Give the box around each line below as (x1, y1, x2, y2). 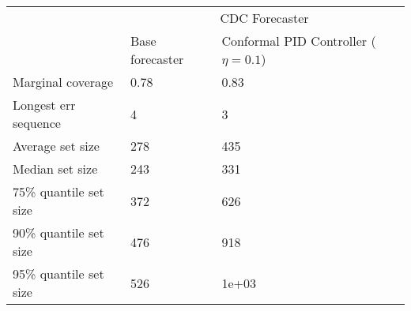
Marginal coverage (13, 73, 114, 91)
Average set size (13, 137, 100, 155)
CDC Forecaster (220, 9, 309, 27)
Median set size (13, 159, 98, 178)
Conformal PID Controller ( (221, 32, 376, 50)
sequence (13, 114, 61, 132)
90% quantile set (13, 223, 104, 242)
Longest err (13, 96, 76, 114)
